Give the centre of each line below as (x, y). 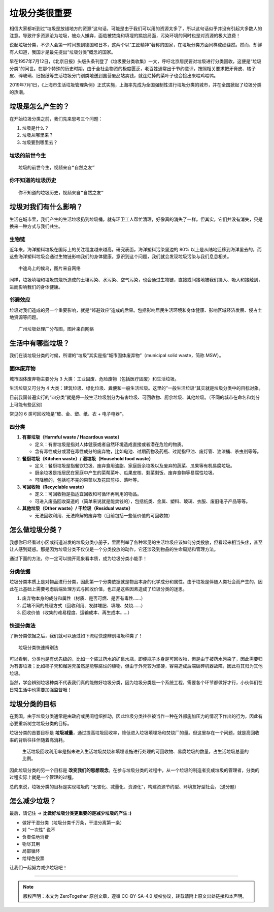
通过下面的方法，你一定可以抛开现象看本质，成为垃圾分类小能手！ (78, 558)
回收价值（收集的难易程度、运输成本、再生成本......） (77, 612)
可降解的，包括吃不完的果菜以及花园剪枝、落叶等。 (88, 480)
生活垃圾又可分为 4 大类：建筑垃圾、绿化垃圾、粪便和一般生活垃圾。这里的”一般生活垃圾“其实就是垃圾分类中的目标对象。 (136, 388)
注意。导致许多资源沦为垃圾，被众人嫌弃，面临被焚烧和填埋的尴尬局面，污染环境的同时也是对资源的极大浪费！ (125, 35)
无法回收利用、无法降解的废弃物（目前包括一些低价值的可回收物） (104, 515)
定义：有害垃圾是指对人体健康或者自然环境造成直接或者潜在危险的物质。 (110, 444)
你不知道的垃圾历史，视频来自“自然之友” (61, 193)
